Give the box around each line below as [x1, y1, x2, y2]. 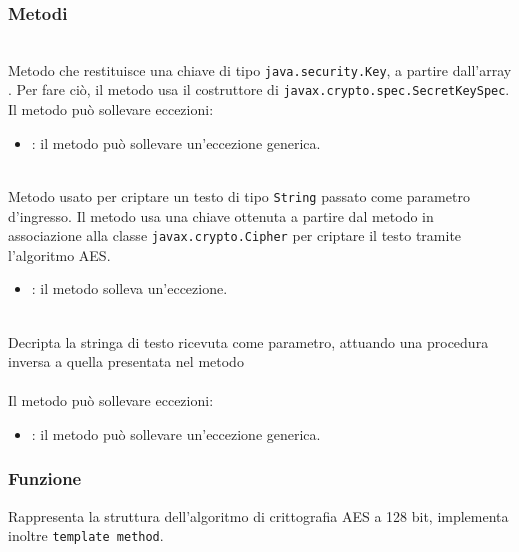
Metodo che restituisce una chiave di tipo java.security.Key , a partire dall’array [8, 59, 512, 80]
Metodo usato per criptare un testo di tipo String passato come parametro [8, 185, 470, 206]
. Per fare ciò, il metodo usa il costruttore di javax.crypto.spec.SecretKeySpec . [8, 79, 510, 100]
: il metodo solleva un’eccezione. [31, 278, 228, 299]
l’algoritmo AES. [8, 244, 111, 265]
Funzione [8, 466, 82, 491]
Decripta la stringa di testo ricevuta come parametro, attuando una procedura [8, 331, 489, 352]
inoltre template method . [8, 525, 164, 546]
